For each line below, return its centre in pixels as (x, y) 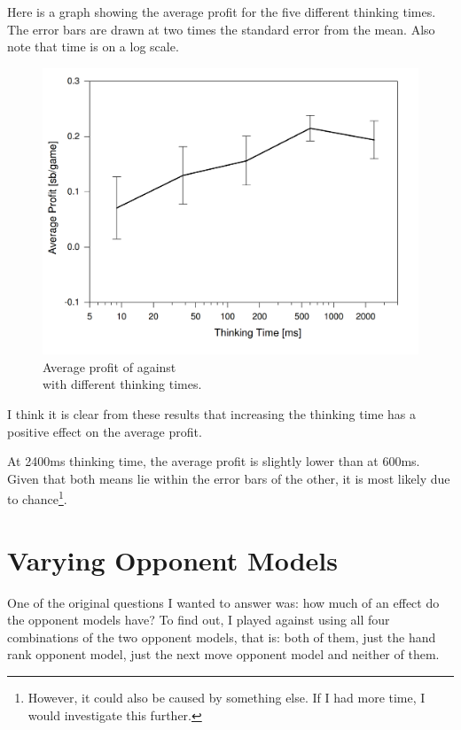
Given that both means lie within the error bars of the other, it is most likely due (229, 478)
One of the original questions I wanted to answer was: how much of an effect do (223, 602)
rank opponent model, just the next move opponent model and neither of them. (223, 654)
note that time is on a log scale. (93, 47)
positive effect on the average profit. (105, 431)
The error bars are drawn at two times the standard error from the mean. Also (221, 29)
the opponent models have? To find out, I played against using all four (199, 620)
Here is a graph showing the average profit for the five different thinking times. (222, 12)
